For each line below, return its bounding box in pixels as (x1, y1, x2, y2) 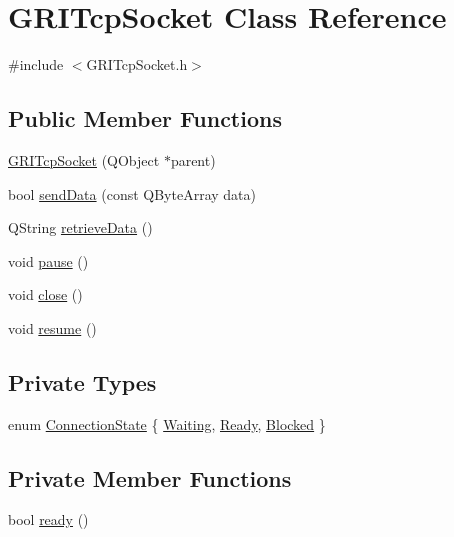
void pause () (8, 250, 89, 271)
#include (8, 54, 64, 75)
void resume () (8, 317, 97, 338)
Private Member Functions (8, 462, 292, 493)
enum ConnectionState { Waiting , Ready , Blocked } (8, 413, 326, 434)
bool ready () (8, 509, 89, 530)
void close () (8, 284, 83, 305)
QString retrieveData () (8, 217, 153, 238)
